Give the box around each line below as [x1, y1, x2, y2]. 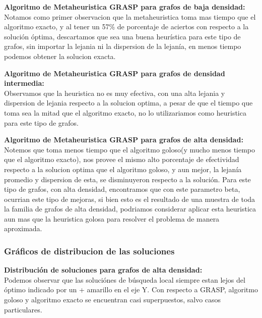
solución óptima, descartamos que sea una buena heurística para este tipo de [4, 31, 241, 41]
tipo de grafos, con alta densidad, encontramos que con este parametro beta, [4, 184, 240, 194]
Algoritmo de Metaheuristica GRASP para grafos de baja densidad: [4, 2, 245, 12]
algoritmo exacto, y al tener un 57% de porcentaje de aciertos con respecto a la [4, 21, 249, 32]
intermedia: [4, 78, 44, 88]
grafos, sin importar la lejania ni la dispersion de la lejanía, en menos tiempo [4, 41, 241, 51]
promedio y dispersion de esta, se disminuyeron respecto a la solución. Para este [4, 174, 251, 184]
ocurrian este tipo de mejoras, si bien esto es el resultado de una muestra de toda [4, 193, 255, 204]
